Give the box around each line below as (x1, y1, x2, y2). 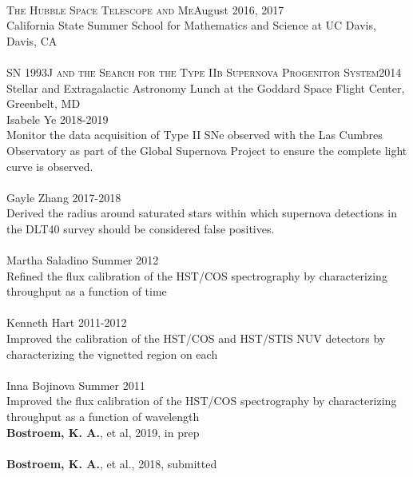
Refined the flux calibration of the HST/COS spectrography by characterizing (6, 267, 387, 284)
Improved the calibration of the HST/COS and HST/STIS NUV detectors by (6, 330, 386, 347)
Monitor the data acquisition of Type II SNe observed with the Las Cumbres (6, 126, 383, 143)
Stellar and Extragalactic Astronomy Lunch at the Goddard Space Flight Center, (6, 79, 405, 96)
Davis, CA (6, 32, 58, 49)
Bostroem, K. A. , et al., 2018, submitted (6, 455, 217, 471)
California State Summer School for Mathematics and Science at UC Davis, (6, 17, 376, 34)
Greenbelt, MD (6, 95, 81, 112)
